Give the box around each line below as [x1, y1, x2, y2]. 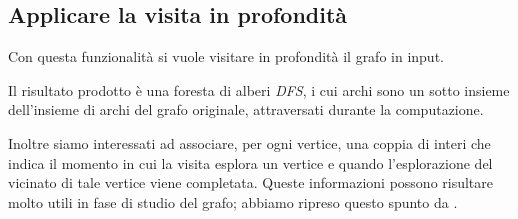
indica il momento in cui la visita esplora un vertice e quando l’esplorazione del [8, 152, 493, 173]
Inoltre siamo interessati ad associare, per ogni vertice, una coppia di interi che [8, 132, 491, 153]
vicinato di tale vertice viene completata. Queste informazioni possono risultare [8, 172, 494, 193]
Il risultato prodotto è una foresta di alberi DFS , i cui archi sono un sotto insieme [8, 79, 510, 100]
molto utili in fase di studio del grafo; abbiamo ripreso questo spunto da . [8, 191, 458, 212]
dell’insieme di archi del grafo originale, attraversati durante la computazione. [8, 99, 484, 120]
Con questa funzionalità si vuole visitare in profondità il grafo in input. [8, 46, 444, 67]
